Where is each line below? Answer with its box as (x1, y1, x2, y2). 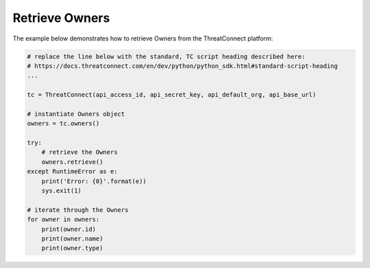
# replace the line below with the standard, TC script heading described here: (27, 52, 306, 60)
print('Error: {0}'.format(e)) (41, 177, 147, 185)
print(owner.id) (41, 225, 96, 233)
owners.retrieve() (41, 158, 103, 166)
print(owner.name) (41, 234, 103, 243)
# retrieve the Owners (41, 148, 118, 156)
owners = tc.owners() (27, 120, 100, 127)
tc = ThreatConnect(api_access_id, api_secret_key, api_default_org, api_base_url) (27, 91, 317, 99)
